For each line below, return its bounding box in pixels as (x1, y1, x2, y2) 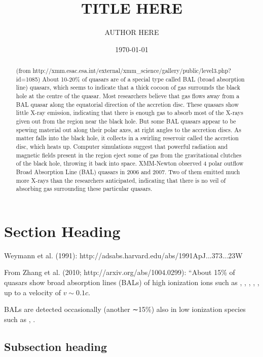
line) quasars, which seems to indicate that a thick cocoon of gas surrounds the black (16, 83, 240, 92)
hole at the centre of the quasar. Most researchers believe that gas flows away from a (16, 92, 240, 100)
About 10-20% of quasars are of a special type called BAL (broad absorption (42, 74, 245, 83)
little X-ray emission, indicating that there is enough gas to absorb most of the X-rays (16, 108, 243, 117)
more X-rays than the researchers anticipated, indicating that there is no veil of (16, 176, 226, 184)
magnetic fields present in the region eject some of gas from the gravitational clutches (16, 150, 242, 159)
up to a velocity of (4, 287, 61, 297)
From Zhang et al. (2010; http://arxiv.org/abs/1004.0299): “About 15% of (4, 267, 235, 277)
